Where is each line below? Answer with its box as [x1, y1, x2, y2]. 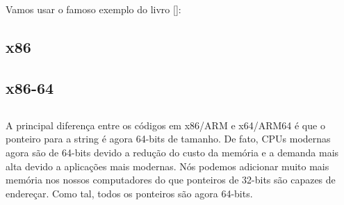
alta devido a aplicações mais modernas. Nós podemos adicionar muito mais [6, 158, 329, 173]
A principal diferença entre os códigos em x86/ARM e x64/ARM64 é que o [6, 117, 325, 132]
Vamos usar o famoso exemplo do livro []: [6, 2, 181, 17]
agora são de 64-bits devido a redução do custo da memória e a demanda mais [6, 145, 339, 159]
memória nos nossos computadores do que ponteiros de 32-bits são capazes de [6, 172, 336, 187]
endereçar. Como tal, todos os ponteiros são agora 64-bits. [6, 186, 253, 200]
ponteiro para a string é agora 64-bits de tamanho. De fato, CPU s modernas [6, 131, 331, 146]
